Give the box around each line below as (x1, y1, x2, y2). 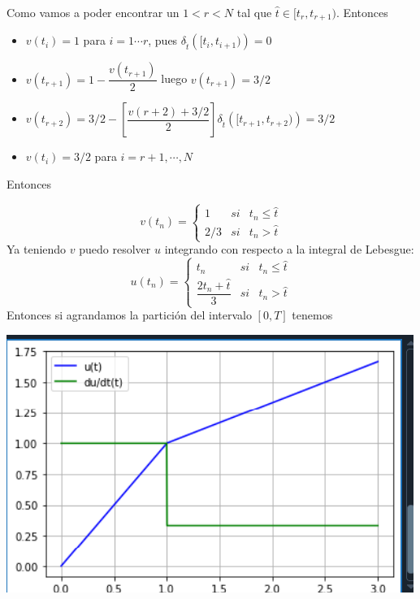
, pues (148, 32, 178, 49)
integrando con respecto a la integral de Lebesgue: (164, 241, 414, 258)
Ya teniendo (6, 241, 67, 258)
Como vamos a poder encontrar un (6, 4, 180, 20)
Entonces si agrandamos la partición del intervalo (6, 306, 252, 323)
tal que (236, 4, 272, 20)
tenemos (292, 306, 333, 323)
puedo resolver (79, 241, 151, 258)
